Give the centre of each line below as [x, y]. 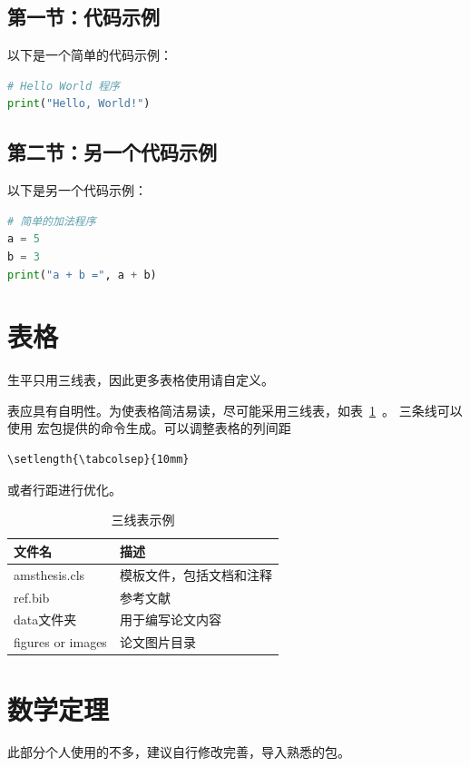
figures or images [60, 642]
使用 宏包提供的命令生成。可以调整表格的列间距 [149, 428]
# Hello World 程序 [64, 86]
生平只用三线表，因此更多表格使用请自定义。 [141, 380]
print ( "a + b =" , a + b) [82, 275]
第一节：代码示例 [83, 17]
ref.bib [32, 597]
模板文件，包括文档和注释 [196, 574]
